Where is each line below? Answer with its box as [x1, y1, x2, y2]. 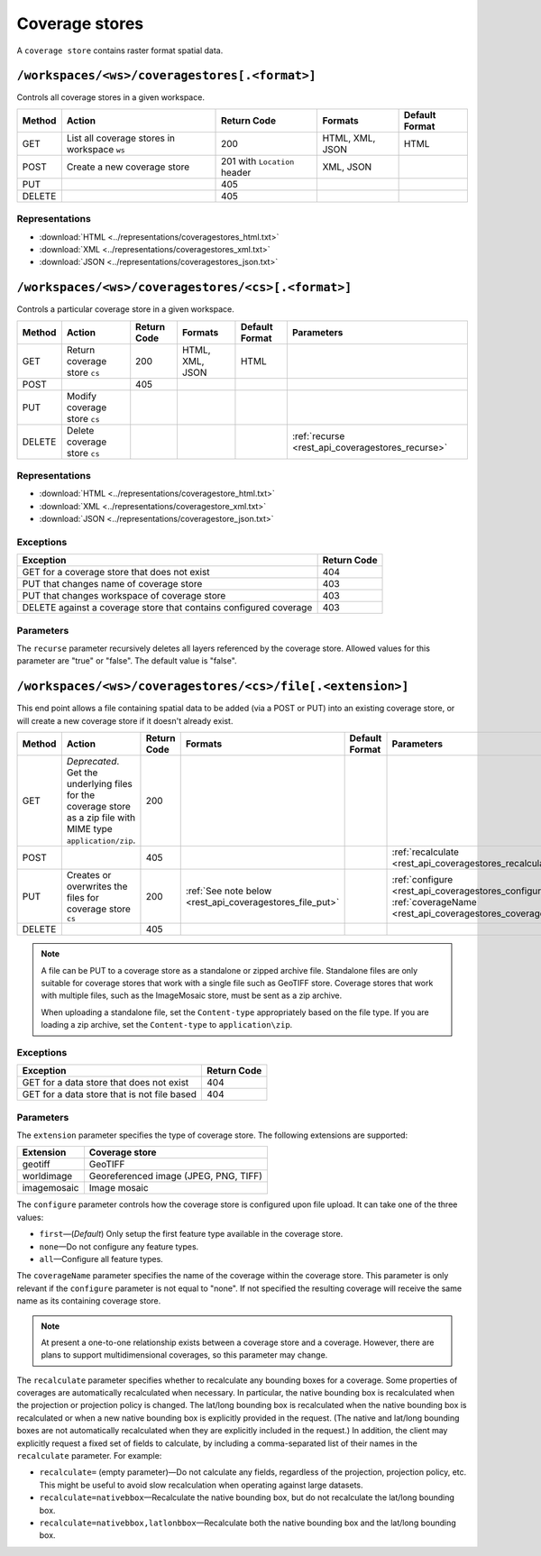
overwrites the [66, 880, 128, 892]
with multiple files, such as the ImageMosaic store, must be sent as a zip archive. [41, 990, 343, 1001]
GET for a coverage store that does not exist [22, 566, 211, 579]
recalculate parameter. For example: [16, 1451, 162, 1461]
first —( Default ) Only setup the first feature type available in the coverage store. [39, 1229, 344, 1240]
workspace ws [66, 142, 125, 155]
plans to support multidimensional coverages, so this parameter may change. [41, 1350, 328, 1360]
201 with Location [221, 154, 295, 167]
